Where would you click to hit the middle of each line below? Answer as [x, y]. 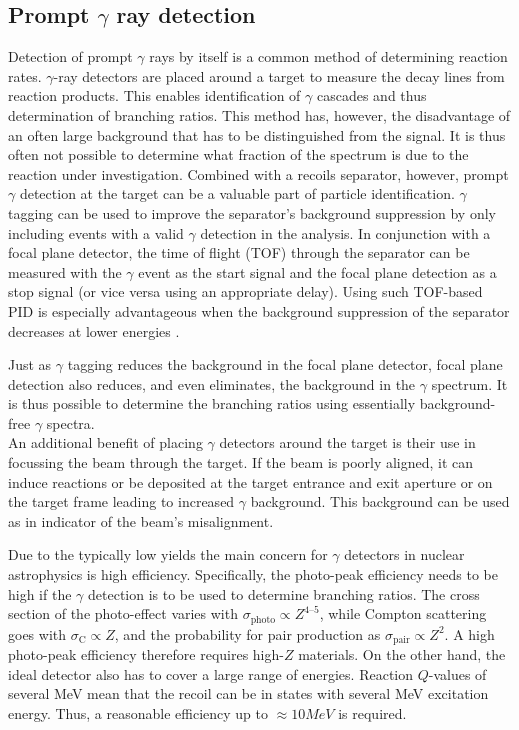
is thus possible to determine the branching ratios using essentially [212, 403]
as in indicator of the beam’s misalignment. [141, 520]
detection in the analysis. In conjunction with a [345, 232]
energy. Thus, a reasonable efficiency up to [138, 712]
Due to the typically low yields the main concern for [168, 554]
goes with [37, 633]
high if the [40, 593]
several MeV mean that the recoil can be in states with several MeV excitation [248, 693]
